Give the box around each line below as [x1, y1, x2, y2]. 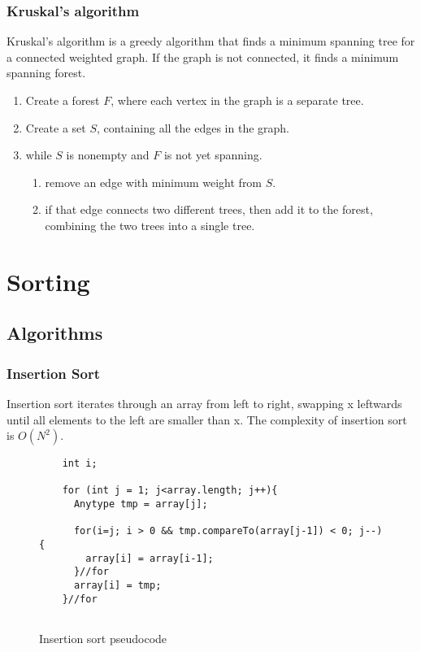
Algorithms [7, 320, 103, 346]
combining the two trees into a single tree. [45, 216, 255, 233]
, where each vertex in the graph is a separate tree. [111, 92, 364, 108]
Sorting [7, 264, 90, 298]
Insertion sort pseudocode [39, 630, 167, 646]
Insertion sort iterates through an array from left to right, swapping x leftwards [7, 394, 402, 411]
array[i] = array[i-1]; [85, 552, 214, 564]
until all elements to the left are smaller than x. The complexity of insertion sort [7, 411, 407, 428]
